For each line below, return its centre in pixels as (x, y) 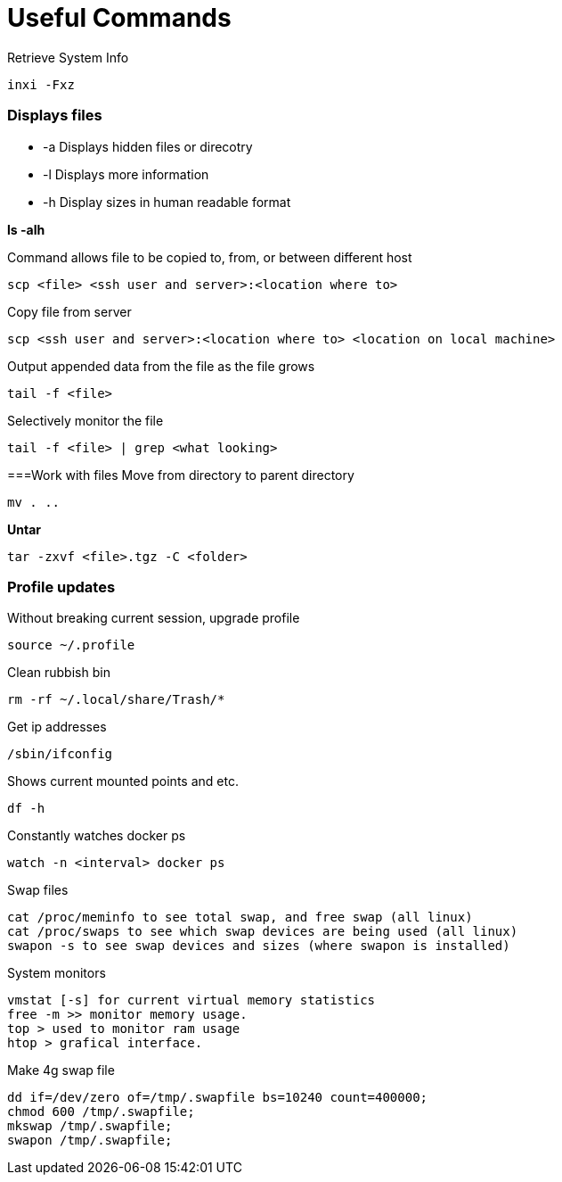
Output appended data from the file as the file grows (161, 366)
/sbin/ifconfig (60, 754)
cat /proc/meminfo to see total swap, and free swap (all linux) (240, 917)
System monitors (57, 973)
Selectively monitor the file (86, 420)
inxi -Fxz (41, 84)
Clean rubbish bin (59, 673)
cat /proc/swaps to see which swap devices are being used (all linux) (263, 932)
